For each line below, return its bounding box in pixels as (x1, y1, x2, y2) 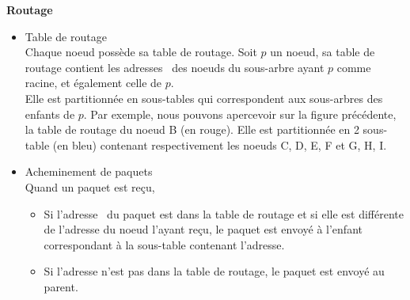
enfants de (25, 105, 75, 122)
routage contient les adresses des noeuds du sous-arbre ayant (25, 59, 325, 75)
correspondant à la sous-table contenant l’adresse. (44, 236, 285, 253)
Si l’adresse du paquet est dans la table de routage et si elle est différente (44, 205, 404, 222)
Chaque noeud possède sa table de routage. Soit (25, 44, 257, 60)
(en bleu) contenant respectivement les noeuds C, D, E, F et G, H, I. (52, 136, 387, 153)
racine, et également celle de (25, 74, 162, 91)
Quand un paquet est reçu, (25, 178, 155, 195)
